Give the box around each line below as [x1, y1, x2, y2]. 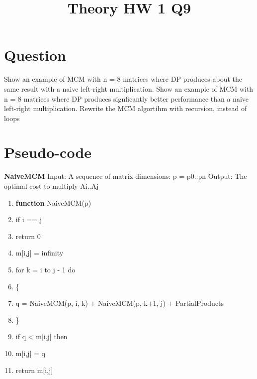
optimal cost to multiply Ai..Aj [4, 181, 99, 191]
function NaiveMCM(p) [15, 197, 91, 208]
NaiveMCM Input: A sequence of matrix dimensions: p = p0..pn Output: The [4, 171, 247, 181]
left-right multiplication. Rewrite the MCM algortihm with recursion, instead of [4, 103, 247, 114]
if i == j [15, 214, 42, 225]
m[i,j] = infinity [15, 248, 64, 258]
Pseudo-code [4, 142, 92, 162]
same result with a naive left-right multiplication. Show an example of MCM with [4, 83, 254, 94]
